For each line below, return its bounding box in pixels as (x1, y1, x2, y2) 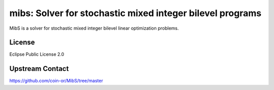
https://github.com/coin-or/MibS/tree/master (9, 78, 104, 84)
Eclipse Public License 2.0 (9, 51, 64, 57)
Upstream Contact (9, 64, 69, 73)
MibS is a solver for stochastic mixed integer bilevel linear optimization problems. (9, 25, 179, 31)
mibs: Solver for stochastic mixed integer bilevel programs (9, 8, 261, 19)
